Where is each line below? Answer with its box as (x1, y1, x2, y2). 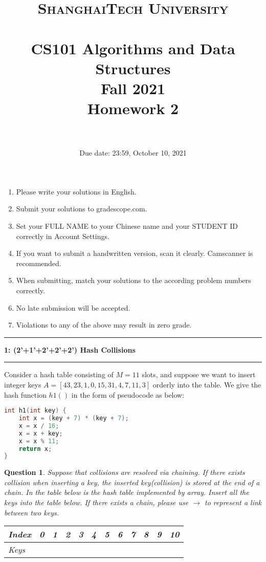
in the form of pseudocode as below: (71, 389, 185, 400)
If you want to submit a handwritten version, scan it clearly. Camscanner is (16, 248, 253, 258)
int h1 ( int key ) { (4, 407, 66, 415)
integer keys (4, 379, 41, 390)
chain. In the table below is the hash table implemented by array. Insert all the (4, 487, 249, 498)
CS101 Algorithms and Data (31, 37, 235, 58)
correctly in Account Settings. (16, 230, 109, 241)
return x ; (18, 445, 52, 452)
